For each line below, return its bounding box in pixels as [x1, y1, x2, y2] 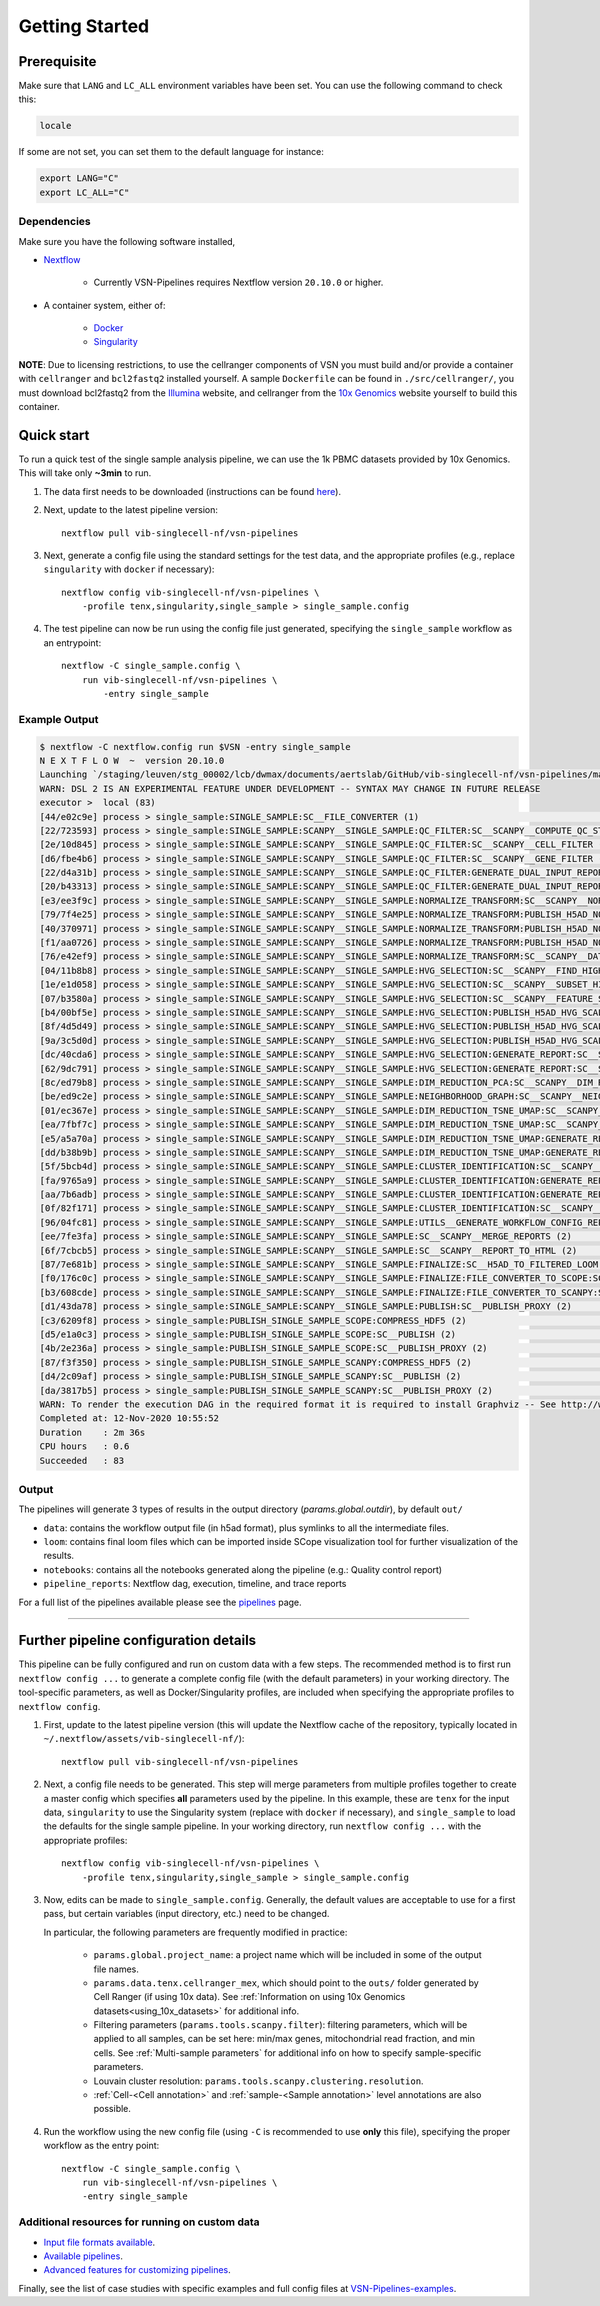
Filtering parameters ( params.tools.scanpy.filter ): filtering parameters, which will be [93, 2019, 468, 2031]
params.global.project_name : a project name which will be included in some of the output [93, 1949, 482, 1961]
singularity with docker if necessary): [43, 563, 215, 575]
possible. [93, 2103, 132, 2115]
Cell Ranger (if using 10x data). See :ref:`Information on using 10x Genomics [93, 1991, 406, 2003]
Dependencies [18, 215, 92, 229]
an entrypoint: [43, 636, 102, 649]
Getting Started [18, 15, 150, 37]
